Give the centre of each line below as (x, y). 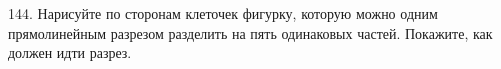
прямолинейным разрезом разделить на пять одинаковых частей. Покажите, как (250, 32)
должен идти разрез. (70, 52)
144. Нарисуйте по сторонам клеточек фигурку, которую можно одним (223, 13)
